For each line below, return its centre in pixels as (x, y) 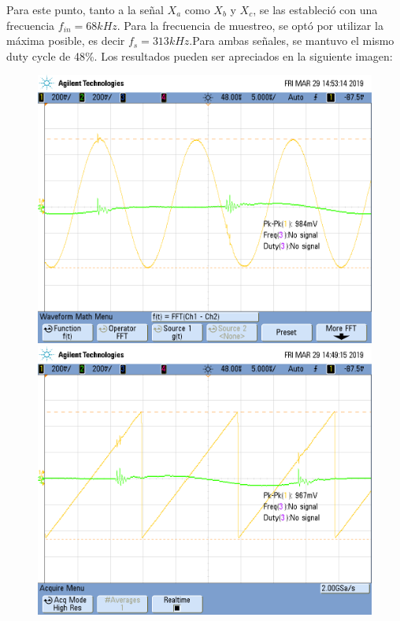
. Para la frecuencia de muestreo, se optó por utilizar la (250, 25)
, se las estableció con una (315, 9)
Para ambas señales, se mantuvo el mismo (293, 41)
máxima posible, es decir (66, 41)
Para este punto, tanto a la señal (85, 9)
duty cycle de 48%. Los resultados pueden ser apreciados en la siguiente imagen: (200, 55)
